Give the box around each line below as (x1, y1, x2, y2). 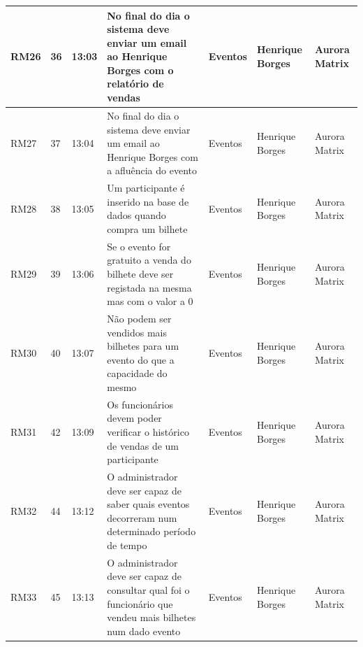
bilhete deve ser (107, 266, 174, 280)
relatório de (107, 76, 164, 91)
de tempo (107, 537, 147, 552)
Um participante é (107, 180, 185, 195)
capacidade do (107, 366, 168, 381)
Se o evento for (107, 239, 171, 253)
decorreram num (107, 510, 177, 525)
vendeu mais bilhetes (107, 610, 196, 625)
